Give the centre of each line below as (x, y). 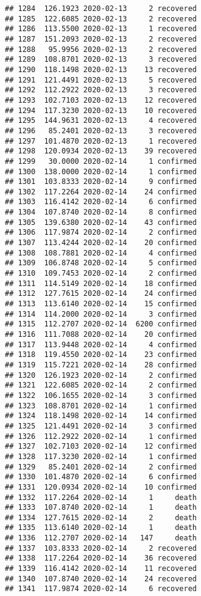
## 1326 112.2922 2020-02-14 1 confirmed (101, 436)
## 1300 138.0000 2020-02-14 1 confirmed (101, 171)
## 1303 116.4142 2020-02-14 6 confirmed (101, 202)
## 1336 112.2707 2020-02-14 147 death (101, 538)
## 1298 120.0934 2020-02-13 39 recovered (101, 151)
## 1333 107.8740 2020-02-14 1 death (101, 508)
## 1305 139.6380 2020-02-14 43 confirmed (101, 222)
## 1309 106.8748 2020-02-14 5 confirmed (101, 263)
